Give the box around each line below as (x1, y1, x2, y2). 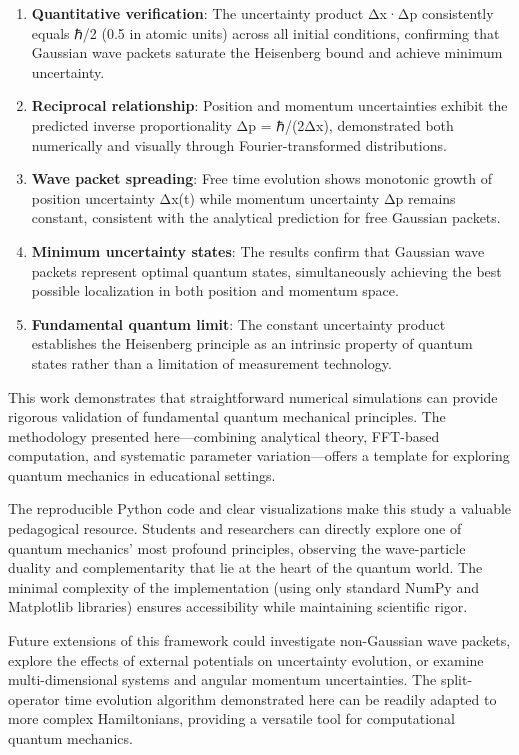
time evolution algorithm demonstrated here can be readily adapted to (64, 688, 497, 709)
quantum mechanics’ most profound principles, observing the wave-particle (8, 537, 466, 558)
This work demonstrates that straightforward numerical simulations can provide (8, 386, 498, 407)
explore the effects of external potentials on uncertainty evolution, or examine (8, 649, 484, 670)
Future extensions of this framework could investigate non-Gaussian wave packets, (8, 630, 511, 651)
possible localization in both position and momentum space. (31, 280, 399, 301)
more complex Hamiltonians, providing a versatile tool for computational (8, 708, 455, 729)
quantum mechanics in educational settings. (8, 464, 276, 485)
